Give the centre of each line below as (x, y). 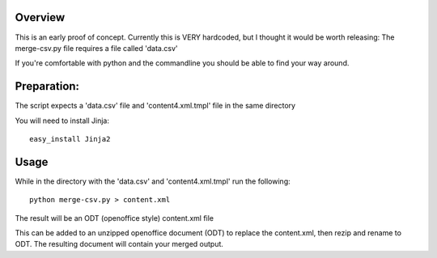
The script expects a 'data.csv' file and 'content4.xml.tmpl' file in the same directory (155, 106)
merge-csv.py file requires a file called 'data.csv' (96, 48)
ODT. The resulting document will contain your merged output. (119, 244)
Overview (40, 17)
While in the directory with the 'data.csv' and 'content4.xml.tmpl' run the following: (153, 181)
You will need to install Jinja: (62, 121)
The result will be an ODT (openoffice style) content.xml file (115, 218)
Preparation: (47, 86)
